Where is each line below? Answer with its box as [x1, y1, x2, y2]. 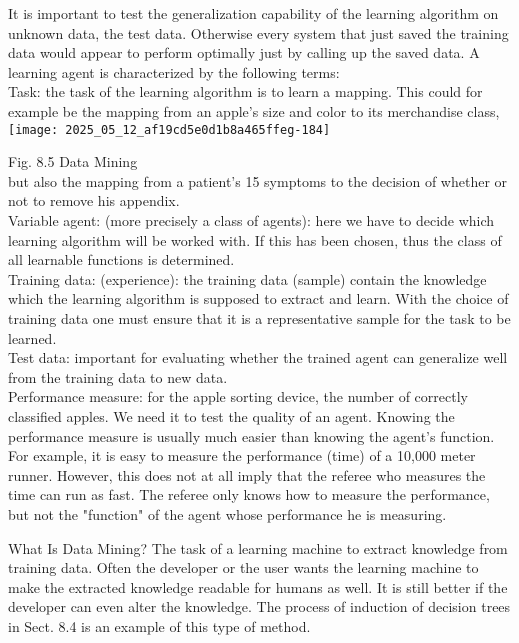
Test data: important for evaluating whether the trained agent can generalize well [8, 347, 508, 368]
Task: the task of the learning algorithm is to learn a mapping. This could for [8, 81, 483, 102]
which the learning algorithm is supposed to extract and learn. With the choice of [8, 288, 509, 309]
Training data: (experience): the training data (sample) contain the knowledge [8, 268, 487, 289]
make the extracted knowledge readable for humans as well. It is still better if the [8, 576, 508, 597]
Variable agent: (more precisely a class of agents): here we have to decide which [8, 210, 495, 230]
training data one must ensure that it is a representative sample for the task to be [8, 307, 511, 328]
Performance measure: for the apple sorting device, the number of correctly [8, 386, 468, 407]
